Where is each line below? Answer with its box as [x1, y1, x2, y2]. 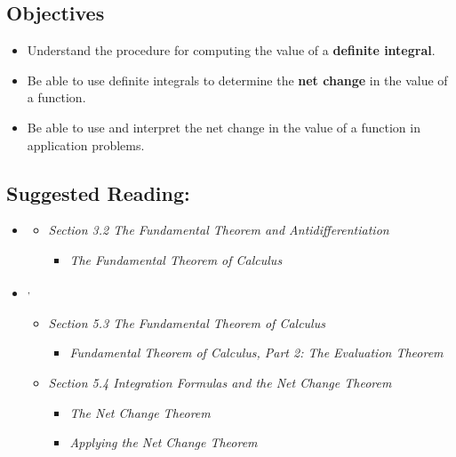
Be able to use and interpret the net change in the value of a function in [27, 117, 420, 136]
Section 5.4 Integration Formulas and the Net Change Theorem [48, 373, 392, 391]
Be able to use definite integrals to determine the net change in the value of [27, 70, 448, 89]
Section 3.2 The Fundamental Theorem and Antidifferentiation [48, 220, 389, 239]
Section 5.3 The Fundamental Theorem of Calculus [48, 313, 325, 332]
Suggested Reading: [6, 179, 190, 206]
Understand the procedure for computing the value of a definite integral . [27, 41, 436, 60]
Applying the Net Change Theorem [69, 433, 258, 452]
